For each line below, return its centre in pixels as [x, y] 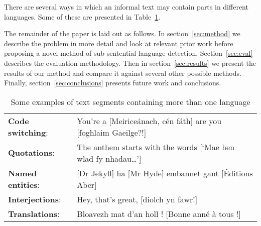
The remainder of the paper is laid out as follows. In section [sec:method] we [122, 33]
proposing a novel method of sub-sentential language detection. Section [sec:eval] [128, 53]
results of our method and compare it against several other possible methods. [123, 73]
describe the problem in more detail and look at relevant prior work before [119, 43]
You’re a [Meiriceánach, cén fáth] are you [149, 121]
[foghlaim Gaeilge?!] [112, 132]
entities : [24, 184]
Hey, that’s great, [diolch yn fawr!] [137, 199]
